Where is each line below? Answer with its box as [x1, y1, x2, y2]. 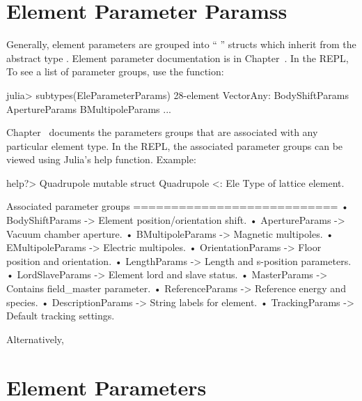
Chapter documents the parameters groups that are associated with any [6, 125, 318, 139]
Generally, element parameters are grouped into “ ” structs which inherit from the [6, 37, 356, 52]
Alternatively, [6, 331, 64, 346]
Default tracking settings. [6, 308, 115, 323]
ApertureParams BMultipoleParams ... [6, 101, 171, 116]
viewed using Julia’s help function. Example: [6, 152, 196, 167]
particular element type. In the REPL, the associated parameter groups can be [6, 138, 343, 153]
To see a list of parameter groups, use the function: [6, 64, 224, 79]
